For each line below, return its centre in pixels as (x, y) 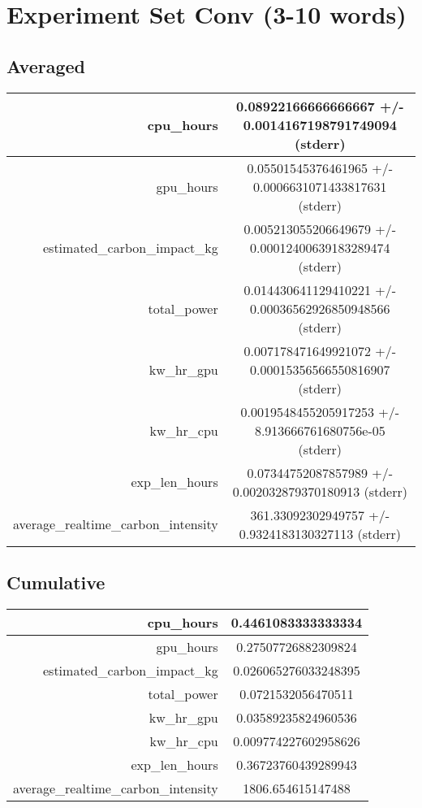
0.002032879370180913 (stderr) (320, 491)
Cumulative (56, 582)
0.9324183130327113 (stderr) (320, 533)
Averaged (46, 65)
